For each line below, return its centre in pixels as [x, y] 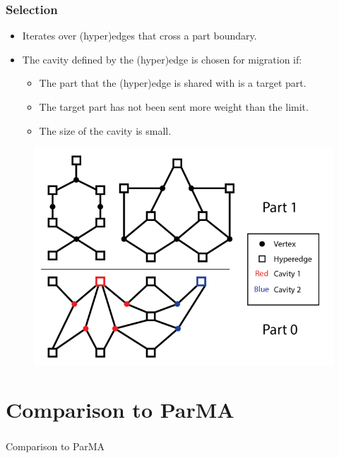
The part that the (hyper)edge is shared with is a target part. [173, 83]
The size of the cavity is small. [105, 130]
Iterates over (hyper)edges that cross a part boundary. [139, 36]
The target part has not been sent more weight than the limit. [174, 107]
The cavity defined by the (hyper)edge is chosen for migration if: [162, 59]
